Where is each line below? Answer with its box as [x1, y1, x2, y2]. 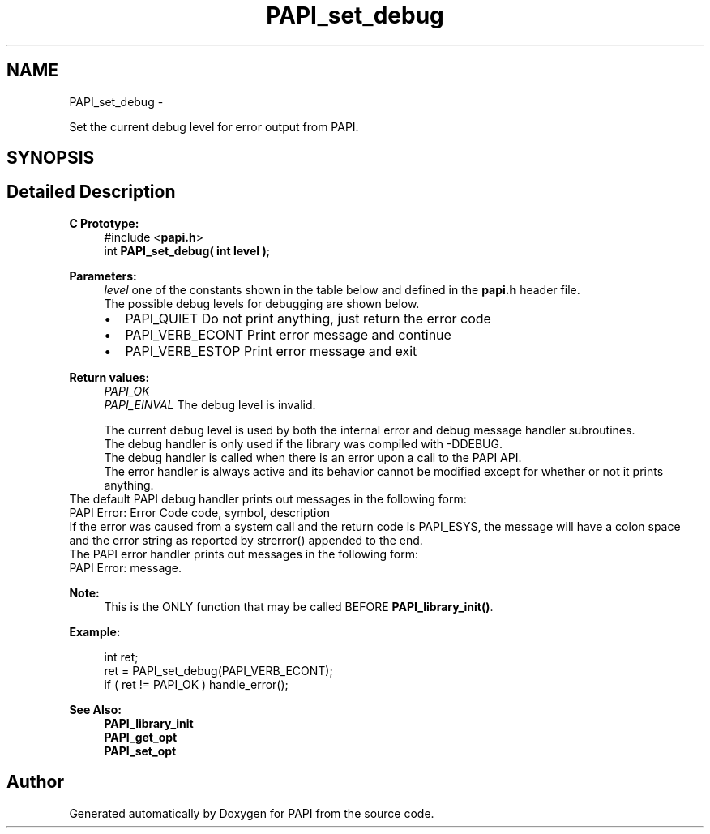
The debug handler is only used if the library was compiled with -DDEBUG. [104, 436, 503, 451]
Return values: [69, 370, 150, 384]
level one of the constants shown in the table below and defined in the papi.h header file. [104, 282, 580, 297]
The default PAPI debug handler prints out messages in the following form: [69, 491, 467, 506]
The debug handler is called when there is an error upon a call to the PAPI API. [104, 450, 522, 464]
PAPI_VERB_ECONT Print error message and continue [125, 326, 451, 343]
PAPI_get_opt [104, 729, 177, 744]
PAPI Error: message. [69, 560, 182, 575]
